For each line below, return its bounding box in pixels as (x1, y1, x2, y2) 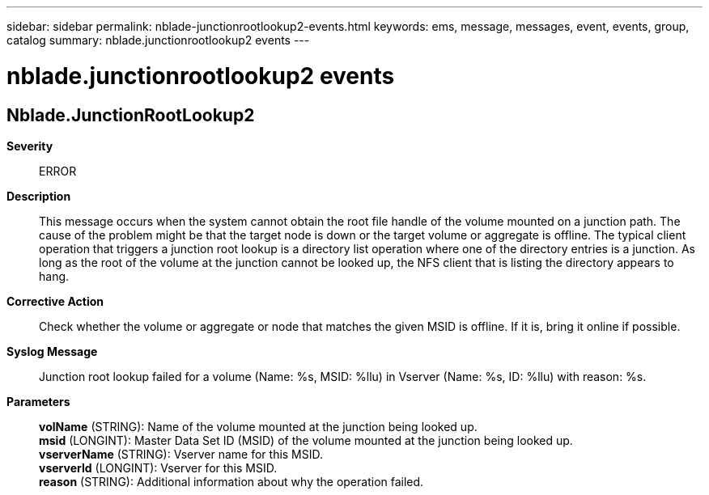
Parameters (6, 394, 70, 408)
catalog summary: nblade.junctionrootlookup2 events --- (6, 33, 310, 47)
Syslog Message (6, 344, 98, 358)
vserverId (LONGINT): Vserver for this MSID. (39, 460, 278, 475)
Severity (6, 138, 53, 153)
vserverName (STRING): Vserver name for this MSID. (39, 446, 324, 461)
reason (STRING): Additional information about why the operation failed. (39, 474, 424, 489)
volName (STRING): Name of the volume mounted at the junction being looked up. (39, 419, 478, 434)
